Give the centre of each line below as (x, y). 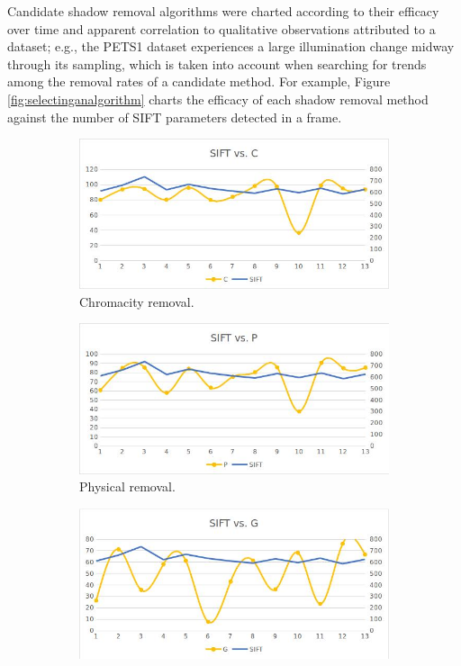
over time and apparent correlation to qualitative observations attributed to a (221, 28)
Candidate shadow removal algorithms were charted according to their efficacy (223, 11)
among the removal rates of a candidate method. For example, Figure (199, 81)
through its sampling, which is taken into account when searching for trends (217, 63)
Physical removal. (127, 486)
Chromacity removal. (137, 301)
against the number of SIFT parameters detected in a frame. (175, 117)
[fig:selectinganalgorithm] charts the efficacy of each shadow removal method (218, 99)
